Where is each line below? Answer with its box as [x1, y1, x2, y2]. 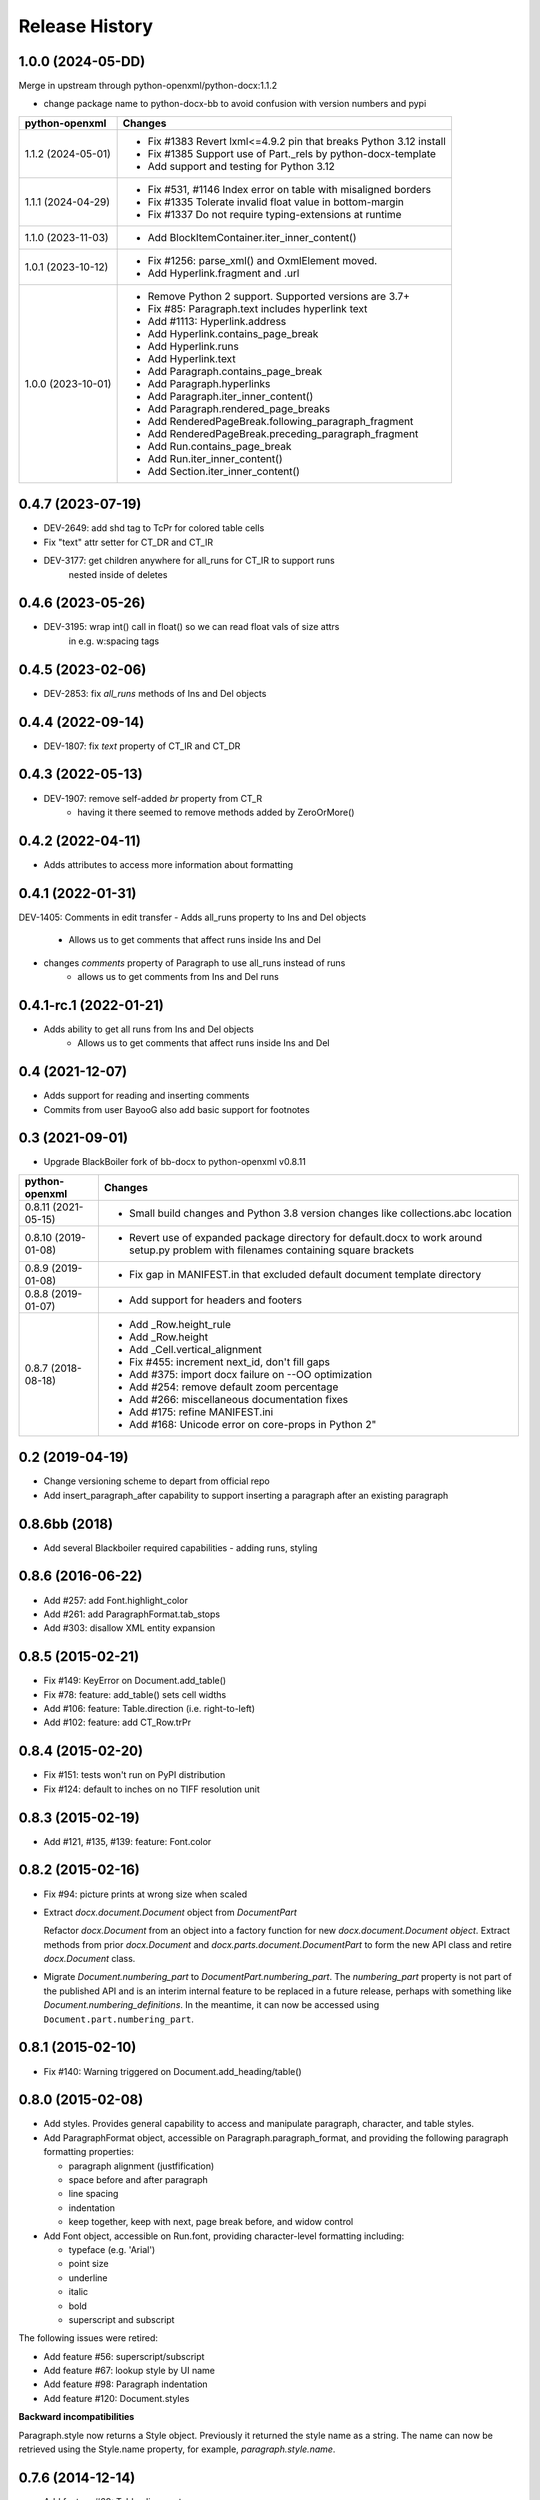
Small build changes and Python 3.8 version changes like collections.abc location [128, 1206, 512, 1220]
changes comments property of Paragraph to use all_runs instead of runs [43, 956, 346, 969]
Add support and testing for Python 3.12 [147, 159, 335, 173]
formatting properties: [43, 2146, 134, 2158]
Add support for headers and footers [128, 1293, 302, 1307]
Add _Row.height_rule [128, 1317, 232, 1331]
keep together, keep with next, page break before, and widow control [68, 2216, 354, 2228]
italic [68, 2286, 89, 2298]
